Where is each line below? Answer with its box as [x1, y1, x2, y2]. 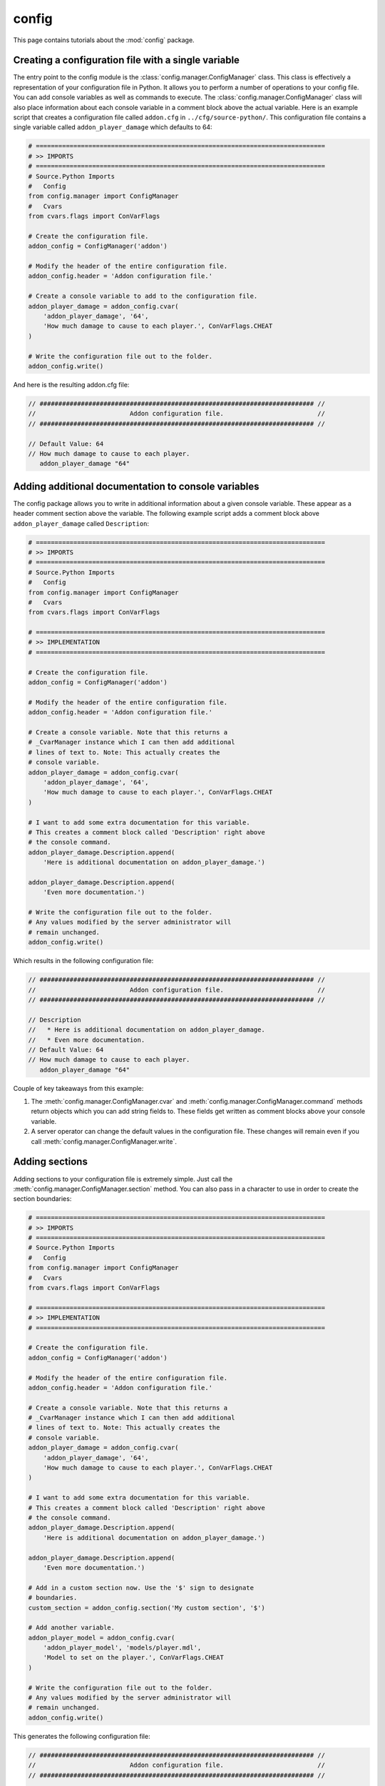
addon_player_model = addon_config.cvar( [28, 1633, 175, 1642]
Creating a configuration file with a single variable [13, 54, 240, 66]
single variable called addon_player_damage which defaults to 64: [13, 123, 213, 131]
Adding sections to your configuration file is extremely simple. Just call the [13, 1174, 233, 1183]
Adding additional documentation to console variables [13, 480, 260, 492]
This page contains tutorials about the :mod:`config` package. [13, 36, 195, 44]
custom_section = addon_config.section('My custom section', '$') [28, 1604, 265, 1612]
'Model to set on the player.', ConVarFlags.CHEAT [43, 1654, 224, 1662]
